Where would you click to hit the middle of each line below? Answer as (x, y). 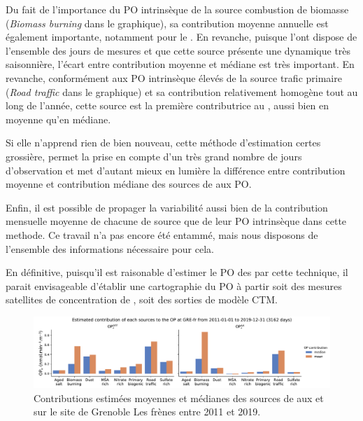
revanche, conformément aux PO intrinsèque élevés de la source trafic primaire (174, 77)
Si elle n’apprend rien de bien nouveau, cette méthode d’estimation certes (163, 143)
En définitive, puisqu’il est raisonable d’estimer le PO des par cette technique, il (177, 272)
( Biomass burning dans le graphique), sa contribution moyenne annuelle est (167, 23)
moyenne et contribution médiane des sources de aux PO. (129, 184)
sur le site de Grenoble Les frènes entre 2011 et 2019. (147, 412)
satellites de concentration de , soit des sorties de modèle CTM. (142, 299)
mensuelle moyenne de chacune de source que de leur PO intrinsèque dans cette (176, 221)
